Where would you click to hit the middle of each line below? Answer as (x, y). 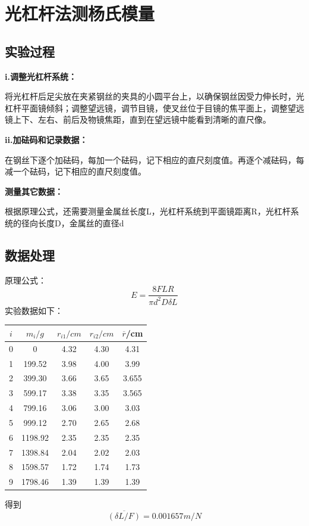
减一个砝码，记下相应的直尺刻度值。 (75, 171)
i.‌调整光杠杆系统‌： (41, 76)
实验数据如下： (34, 310)
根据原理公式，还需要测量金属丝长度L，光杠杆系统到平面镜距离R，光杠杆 (148, 211)
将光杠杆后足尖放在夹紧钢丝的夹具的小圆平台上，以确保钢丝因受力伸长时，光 (154, 96)
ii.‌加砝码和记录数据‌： (46, 139)
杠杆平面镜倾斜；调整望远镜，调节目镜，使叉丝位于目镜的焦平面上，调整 (146, 108)
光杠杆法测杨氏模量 (80, 13)
